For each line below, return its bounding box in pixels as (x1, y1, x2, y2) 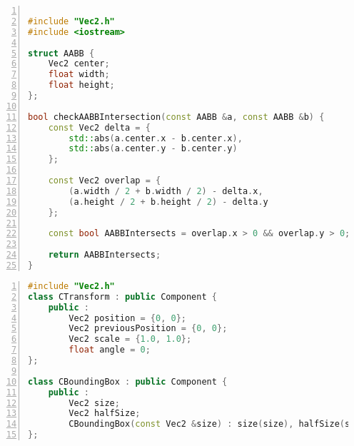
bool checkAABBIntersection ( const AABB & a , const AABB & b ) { (28, 111, 325, 122)
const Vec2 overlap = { (48, 176, 161, 186)
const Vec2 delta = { (48, 122, 151, 133)
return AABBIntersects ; (48, 250, 161, 260)
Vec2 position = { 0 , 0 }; (69, 313, 187, 323)
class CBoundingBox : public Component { (28, 376, 228, 387)
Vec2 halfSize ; (69, 408, 141, 419)
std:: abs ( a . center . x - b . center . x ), (69, 133, 243, 143)
